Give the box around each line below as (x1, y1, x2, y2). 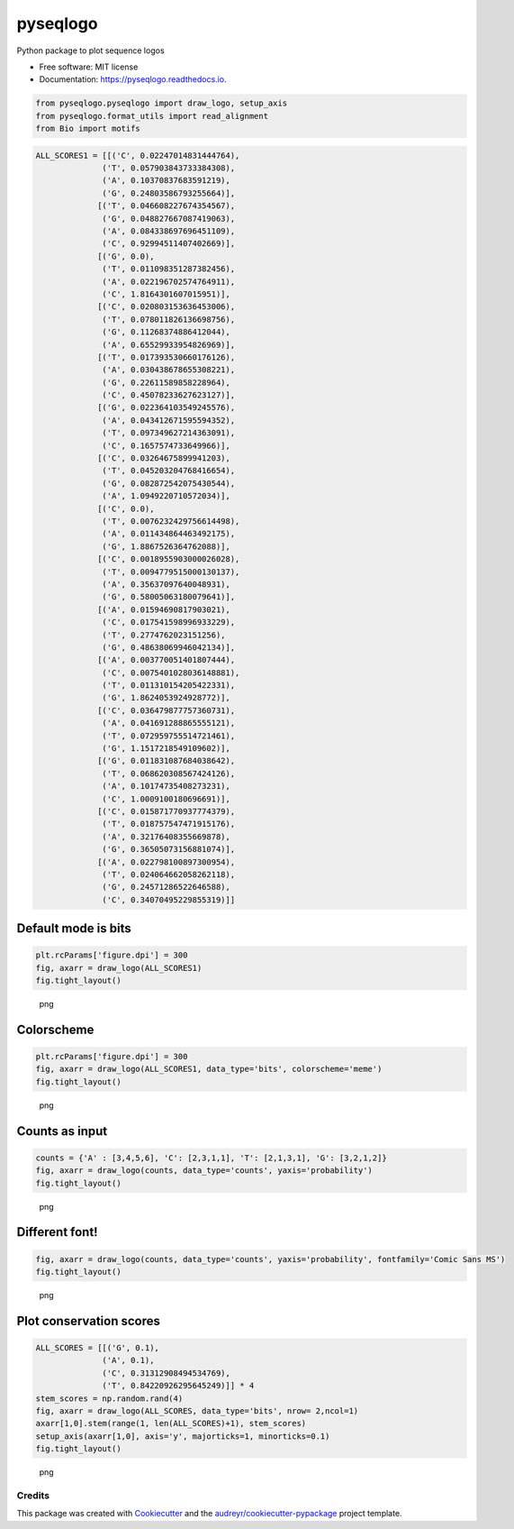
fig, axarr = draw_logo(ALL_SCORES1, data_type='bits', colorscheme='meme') (35, 1064, 383, 1075)
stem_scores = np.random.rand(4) (35, 1393, 184, 1404)
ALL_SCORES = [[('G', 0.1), (35, 1342, 159, 1352)
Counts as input (16, 1123, 108, 1139)
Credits (16, 1488, 50, 1501)
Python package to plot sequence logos (16, 45, 166, 56)
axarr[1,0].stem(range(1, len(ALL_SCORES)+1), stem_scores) (35, 1418, 307, 1429)
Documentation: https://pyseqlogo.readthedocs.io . (39, 74, 227, 85)
